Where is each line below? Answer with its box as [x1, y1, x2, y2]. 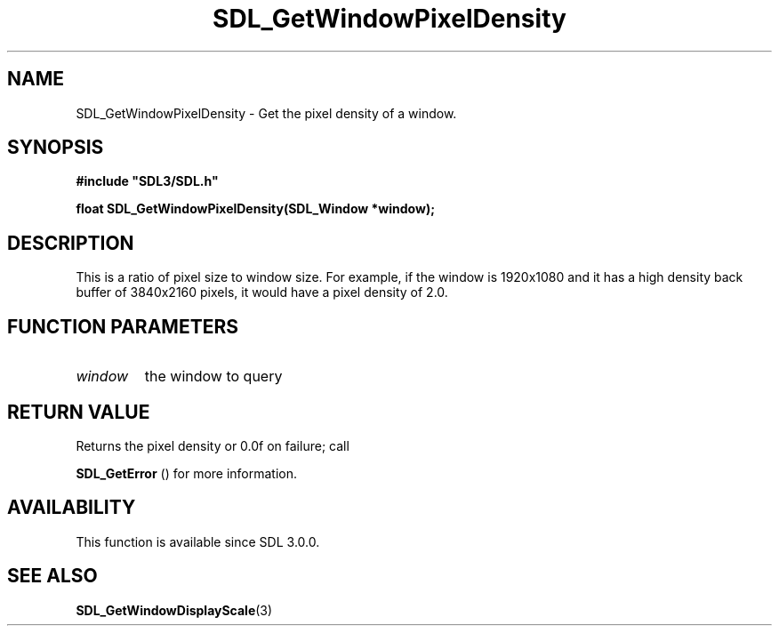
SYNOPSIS [7, 136, 104, 159]
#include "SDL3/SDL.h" [76, 173, 219, 189]
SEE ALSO [7, 565, 98, 588]
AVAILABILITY [7, 496, 136, 519]
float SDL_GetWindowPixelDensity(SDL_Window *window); [76, 201, 435, 217]
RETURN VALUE [7, 400, 150, 423]
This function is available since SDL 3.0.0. [76, 533, 320, 549]
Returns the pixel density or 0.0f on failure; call [76, 437, 349, 453]
